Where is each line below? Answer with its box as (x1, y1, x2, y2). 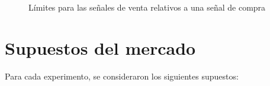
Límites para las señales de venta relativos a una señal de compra (28, 1, 266, 13)
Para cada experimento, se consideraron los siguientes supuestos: (5, 70, 239, 82)
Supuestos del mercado (5, 35, 196, 59)
